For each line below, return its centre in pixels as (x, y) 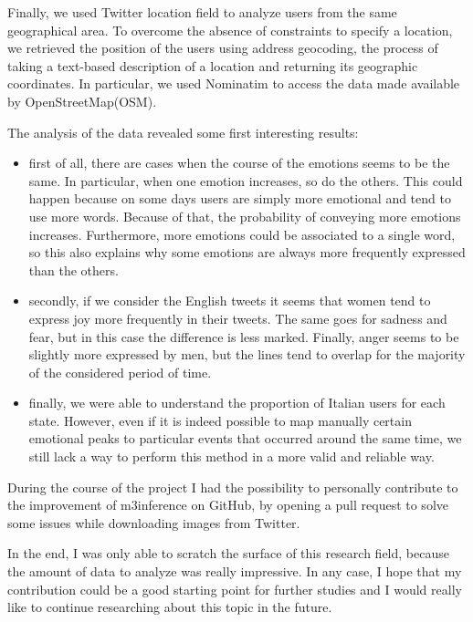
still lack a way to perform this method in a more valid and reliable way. (231, 456)
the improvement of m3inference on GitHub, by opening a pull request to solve (228, 505)
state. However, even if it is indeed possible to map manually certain (220, 420)
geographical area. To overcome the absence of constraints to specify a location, (230, 30)
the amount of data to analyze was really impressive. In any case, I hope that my (235, 571)
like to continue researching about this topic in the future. (170, 607)
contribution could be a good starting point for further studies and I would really (235, 589)
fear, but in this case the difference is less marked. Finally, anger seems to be (244, 336)
